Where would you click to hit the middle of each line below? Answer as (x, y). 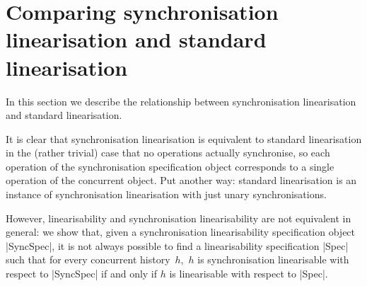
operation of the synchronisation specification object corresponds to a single (170, 166)
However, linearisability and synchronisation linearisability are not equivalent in (179, 218)
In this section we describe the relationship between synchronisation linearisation (181, 101)
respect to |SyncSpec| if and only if (82, 274)
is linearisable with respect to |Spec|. (249, 274)
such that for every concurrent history (88, 259)
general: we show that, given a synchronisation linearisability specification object (181, 232)
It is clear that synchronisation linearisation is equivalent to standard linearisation (184, 138)
